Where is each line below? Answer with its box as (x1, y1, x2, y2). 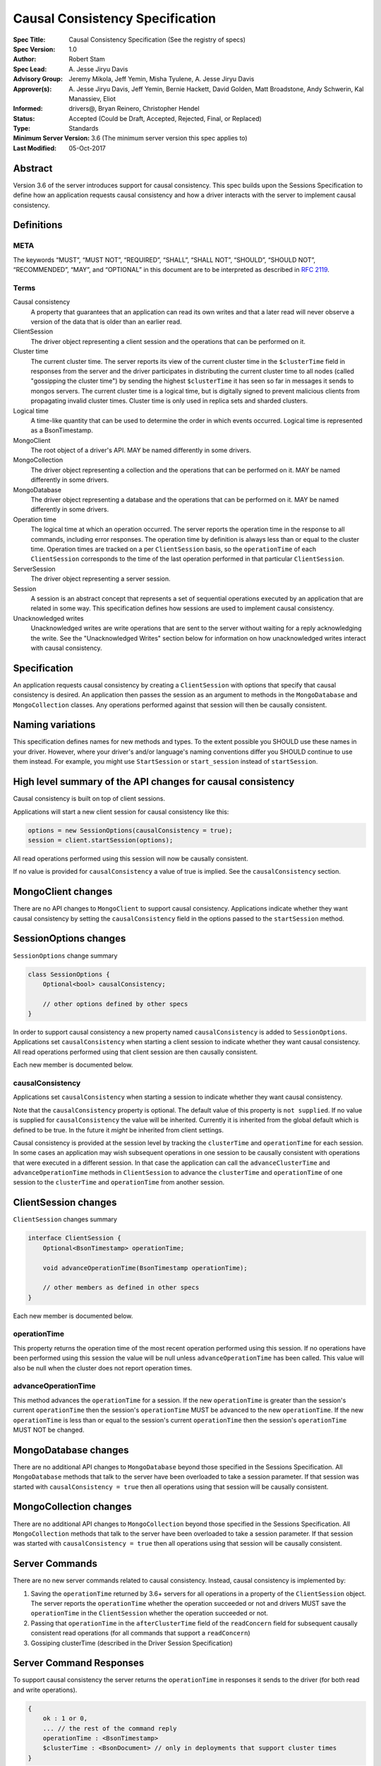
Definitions (13, 219, 63, 231)
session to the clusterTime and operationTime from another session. (13, 1178, 225, 1187)
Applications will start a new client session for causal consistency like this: (13, 807, 229, 816)
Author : (13, 55, 37, 64)
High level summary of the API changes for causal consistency (13, 776, 295, 788)
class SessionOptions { (28, 970, 111, 978)
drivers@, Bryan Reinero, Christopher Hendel (68, 105, 200, 113)
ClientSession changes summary (13, 1215, 118, 1223)
